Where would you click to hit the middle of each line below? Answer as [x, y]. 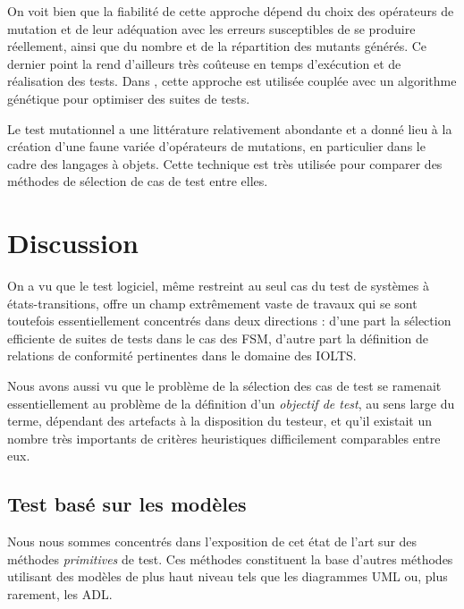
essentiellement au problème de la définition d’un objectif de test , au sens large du [231, 403]
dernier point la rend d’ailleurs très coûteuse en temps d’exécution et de [204, 63]
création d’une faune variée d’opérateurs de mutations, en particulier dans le [216, 146]
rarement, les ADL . [60, 593]
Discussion [73, 243]
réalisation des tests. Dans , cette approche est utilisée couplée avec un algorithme [232, 81]
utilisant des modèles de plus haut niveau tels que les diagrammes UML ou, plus [228, 576]
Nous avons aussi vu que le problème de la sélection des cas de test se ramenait [224, 386]
